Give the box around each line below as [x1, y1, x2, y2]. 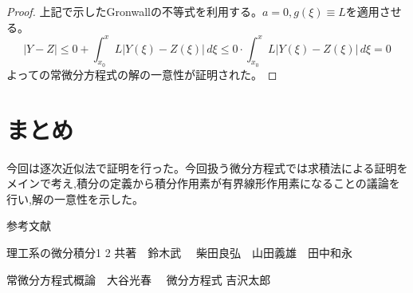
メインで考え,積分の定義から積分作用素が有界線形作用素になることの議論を [6, 175, 400, 192]
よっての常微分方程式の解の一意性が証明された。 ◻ [6, 65, 277, 82]
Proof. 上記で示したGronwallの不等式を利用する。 [6, 3, 262, 19]
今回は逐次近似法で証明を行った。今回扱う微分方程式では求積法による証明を [6, 159, 408, 176]
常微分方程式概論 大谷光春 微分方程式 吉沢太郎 [6, 271, 271, 287]
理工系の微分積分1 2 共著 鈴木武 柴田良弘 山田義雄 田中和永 [6, 244, 352, 260]
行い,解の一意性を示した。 [6, 190, 144, 207]
